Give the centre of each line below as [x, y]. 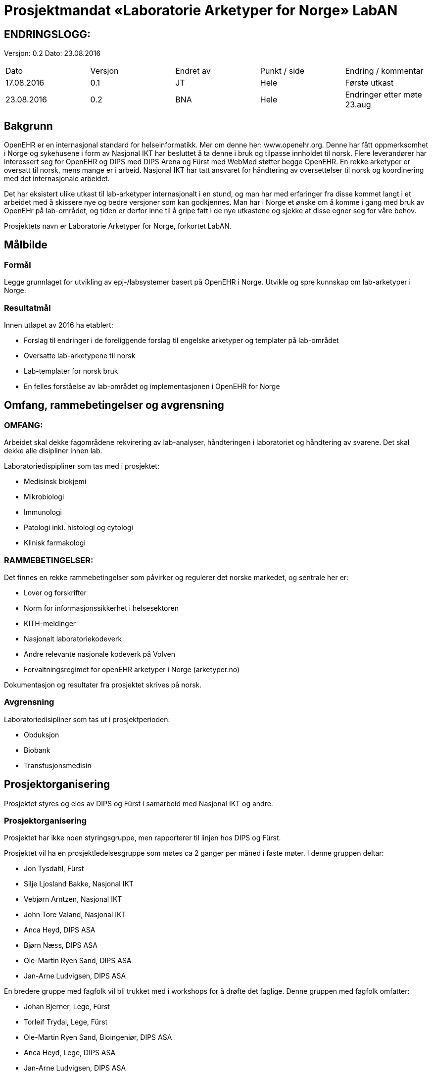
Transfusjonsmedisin [58, 765]
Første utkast [369, 83]
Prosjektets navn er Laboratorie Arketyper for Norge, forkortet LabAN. [118, 226]
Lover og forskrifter [55, 592]
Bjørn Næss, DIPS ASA [61, 945]
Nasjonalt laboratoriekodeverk [73, 638]
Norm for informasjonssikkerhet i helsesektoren [101, 608]
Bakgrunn [28, 126]
